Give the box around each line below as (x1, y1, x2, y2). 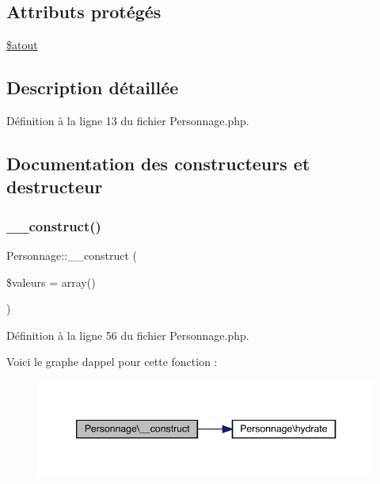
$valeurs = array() (6, 273, 96, 290)
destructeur (6, 174, 103, 199)
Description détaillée (6, 75, 179, 100)
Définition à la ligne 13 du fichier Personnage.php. (6, 112, 249, 128)
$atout (6, 36, 38, 53)
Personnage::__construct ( (6, 246, 137, 263)
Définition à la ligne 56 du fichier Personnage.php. (6, 326, 249, 343)
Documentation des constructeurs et (6, 151, 310, 175)
